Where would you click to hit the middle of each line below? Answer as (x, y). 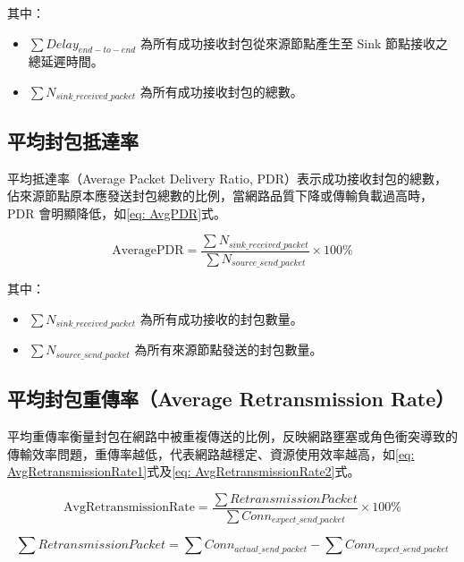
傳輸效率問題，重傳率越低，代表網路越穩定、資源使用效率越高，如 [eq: (211, 453)
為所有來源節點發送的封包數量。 (228, 349)
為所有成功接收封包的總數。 (221, 91)
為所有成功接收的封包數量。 (221, 318)
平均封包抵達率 (73, 140)
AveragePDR (148, 251)
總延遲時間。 (66, 61)
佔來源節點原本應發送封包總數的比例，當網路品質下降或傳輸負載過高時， (220, 196)
